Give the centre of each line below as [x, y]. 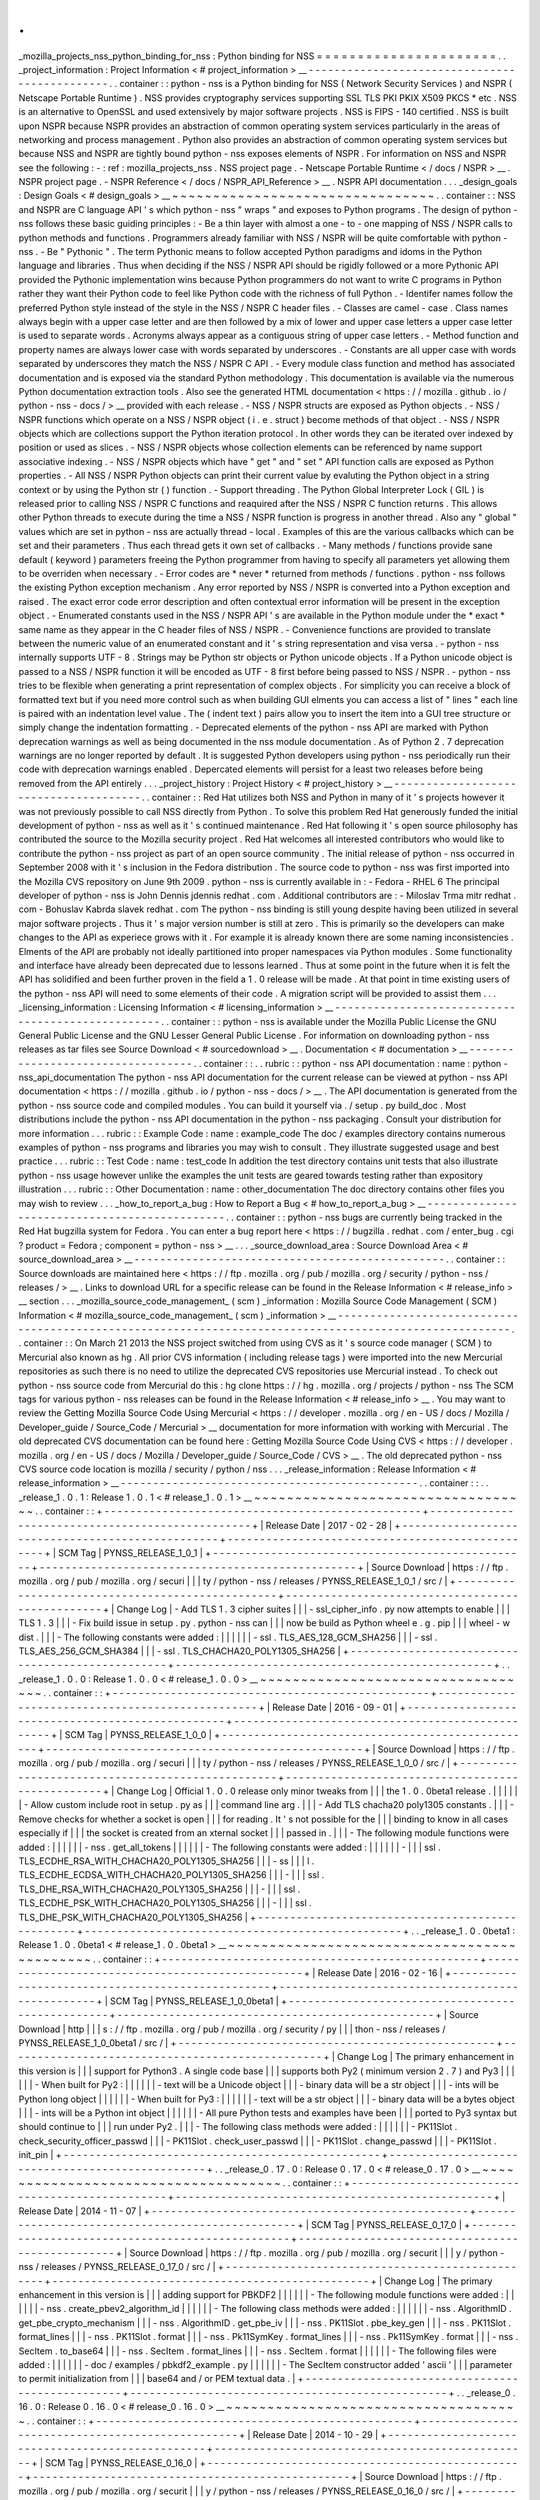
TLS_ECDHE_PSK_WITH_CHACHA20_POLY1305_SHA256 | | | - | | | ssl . [165, 1903]
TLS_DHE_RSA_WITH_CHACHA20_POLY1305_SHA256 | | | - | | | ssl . [159, 1889]
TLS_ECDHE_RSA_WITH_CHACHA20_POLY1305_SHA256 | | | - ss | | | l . [166, 1861]
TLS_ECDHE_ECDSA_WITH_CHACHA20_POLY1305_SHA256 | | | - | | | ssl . [171, 1875]
